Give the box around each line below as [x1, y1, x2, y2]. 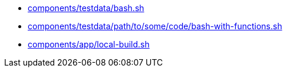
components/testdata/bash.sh [28, 3, 144, 13]
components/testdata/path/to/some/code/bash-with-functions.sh [28, 21, 282, 31]
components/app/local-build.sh [28, 39, 150, 49]
